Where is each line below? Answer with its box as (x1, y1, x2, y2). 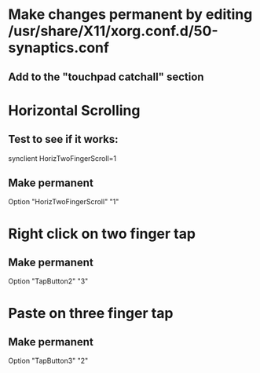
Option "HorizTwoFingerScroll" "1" (8, 197, 119, 207)
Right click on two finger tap (8, 225, 196, 243)
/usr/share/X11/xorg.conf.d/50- (8, 22, 218, 40)
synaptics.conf (8, 39, 110, 57)
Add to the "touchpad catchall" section (8, 70, 204, 83)
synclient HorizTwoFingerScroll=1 (8, 153, 116, 163)
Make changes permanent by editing (8, 5, 253, 24)
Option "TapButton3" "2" (8, 356, 89, 366)
